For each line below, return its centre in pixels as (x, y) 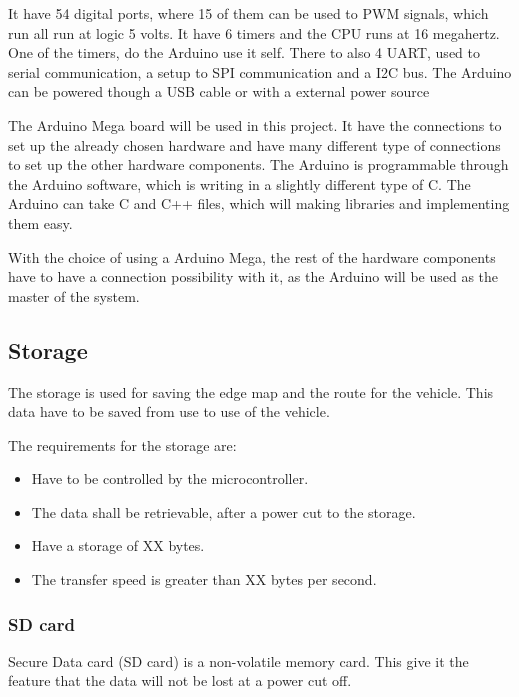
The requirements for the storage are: (122, 444)
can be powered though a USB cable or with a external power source (219, 91)
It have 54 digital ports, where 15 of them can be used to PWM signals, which (248, 13)
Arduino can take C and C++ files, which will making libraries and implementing (259, 203)
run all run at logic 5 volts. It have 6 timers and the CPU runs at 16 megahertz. (254, 32)
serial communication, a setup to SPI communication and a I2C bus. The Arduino (260, 71)
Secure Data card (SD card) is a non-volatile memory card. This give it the (238, 660)
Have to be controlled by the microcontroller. (170, 478)
